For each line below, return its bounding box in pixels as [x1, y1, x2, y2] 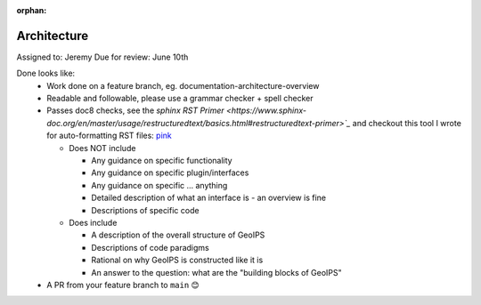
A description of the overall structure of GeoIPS [91, 229, 265, 240]
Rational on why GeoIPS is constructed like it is [91, 254, 264, 266]
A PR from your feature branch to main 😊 [46, 279, 200, 290]
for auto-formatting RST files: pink [46, 130, 173, 141]
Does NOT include [69, 142, 136, 153]
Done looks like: [16, 68, 76, 79]
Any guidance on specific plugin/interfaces [91, 167, 249, 178]
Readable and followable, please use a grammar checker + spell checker [46, 93, 314, 104]
